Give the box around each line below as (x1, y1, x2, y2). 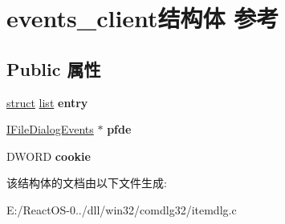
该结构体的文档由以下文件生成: (6, 174, 167, 191)
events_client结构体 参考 (6, 2, 279, 34)
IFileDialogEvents (6, 121, 94, 138)
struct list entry (6, 94, 88, 110)
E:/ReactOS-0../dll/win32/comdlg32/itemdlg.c (6, 201, 237, 218)
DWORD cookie (6, 147, 91, 164)
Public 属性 (6, 56, 101, 81)
